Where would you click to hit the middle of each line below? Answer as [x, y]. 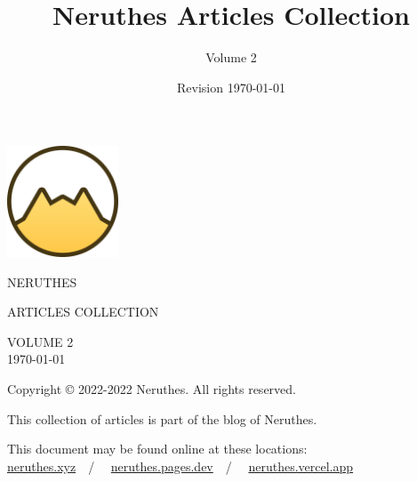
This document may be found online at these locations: [157, 449]
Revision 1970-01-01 [231, 87]
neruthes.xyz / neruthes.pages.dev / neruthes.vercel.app [180, 466]
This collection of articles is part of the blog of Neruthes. [162, 418]
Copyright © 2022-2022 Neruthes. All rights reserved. [152, 389]
